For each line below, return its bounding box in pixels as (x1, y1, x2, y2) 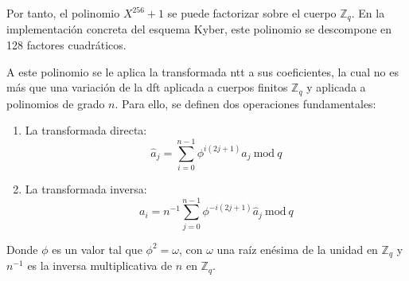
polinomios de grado (6, 95, 105, 111)
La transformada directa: (25, 122, 147, 139)
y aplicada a (306, 79, 366, 96)
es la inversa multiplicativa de (27, 257, 173, 274)
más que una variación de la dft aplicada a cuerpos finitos (6, 79, 288, 96)
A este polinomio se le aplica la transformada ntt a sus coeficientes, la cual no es (6, 63, 399, 80)
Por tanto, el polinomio (6, 5, 120, 21)
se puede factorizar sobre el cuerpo (167, 5, 337, 21)
